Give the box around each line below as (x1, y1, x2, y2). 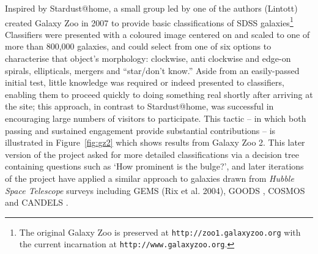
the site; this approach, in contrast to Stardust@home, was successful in (5, 100, 274, 113)
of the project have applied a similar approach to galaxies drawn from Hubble (5, 171, 294, 184)
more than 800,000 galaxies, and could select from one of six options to (5, 40, 272, 53)
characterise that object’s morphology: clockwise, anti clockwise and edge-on (5, 52, 291, 65)
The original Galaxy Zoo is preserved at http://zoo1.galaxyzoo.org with (19, 225, 301, 238)
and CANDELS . (5, 196, 68, 209)
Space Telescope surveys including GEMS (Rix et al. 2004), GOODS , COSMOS (5, 184, 305, 196)
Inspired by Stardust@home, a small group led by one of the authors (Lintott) (5, 2, 298, 14)
